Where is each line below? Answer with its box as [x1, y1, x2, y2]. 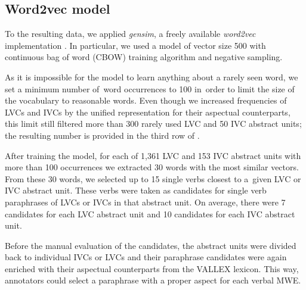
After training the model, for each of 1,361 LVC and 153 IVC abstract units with [5, 149, 301, 161]
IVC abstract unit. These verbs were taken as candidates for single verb [5, 184, 267, 197]
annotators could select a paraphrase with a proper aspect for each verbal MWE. [5, 274, 301, 286]
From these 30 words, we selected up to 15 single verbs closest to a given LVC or [5, 172, 301, 185]
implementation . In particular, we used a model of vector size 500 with [5, 39, 266, 51]
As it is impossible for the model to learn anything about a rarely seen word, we [5, 70, 298, 83]
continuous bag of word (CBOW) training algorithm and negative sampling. [5, 51, 283, 63]
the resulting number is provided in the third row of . [5, 129, 200, 141]
